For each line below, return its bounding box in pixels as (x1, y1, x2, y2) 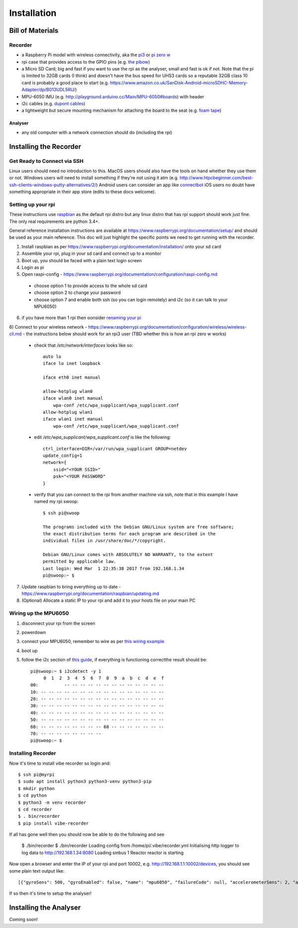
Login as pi (21, 265, 44, 271)
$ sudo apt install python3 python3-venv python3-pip (18, 779, 151, 785)
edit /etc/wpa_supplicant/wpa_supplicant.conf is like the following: (34, 434, 171, 440)
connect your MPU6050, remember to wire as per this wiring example (21, 639, 164, 644)
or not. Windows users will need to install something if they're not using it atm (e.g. (9, 175, 179, 181)
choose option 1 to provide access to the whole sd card (34, 283, 148, 288)
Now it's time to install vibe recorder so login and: (9, 760, 111, 766)
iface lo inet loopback (43, 360, 101, 366)
